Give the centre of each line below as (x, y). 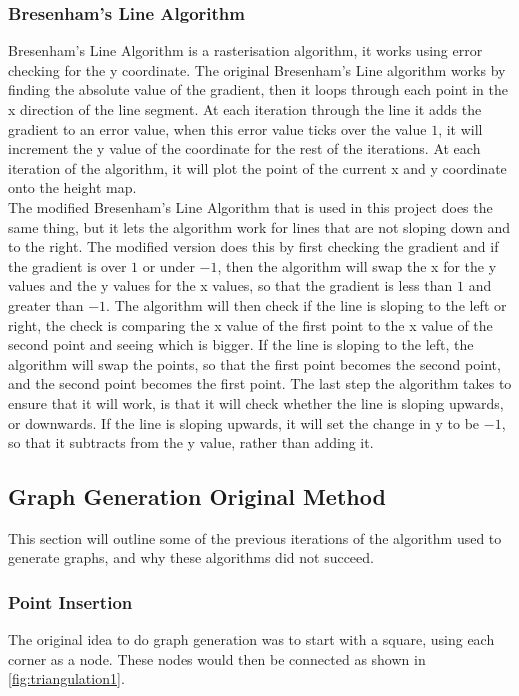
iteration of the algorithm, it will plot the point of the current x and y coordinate (257, 167)
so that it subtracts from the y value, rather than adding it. (191, 442)
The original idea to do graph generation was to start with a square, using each (251, 639)
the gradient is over (67, 265)
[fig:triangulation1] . (66, 678)
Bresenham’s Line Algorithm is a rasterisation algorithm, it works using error (245, 50)
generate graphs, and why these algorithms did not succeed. (191, 557)
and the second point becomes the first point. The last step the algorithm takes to (260, 383)
